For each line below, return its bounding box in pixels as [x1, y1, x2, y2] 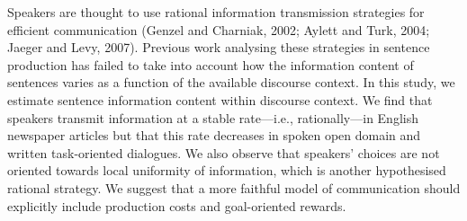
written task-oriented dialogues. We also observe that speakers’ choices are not [7, 143, 440, 162]
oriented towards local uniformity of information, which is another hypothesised [7, 161, 446, 180]
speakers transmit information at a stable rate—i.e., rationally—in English [7, 108, 418, 127]
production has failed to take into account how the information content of [7, 55, 414, 74]
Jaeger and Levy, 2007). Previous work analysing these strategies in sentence [7, 38, 430, 57]
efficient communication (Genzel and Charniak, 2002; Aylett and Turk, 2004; [7, 20, 430, 39]
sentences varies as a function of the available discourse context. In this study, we [7, 73, 455, 92]
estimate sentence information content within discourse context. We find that [7, 90, 433, 109]
